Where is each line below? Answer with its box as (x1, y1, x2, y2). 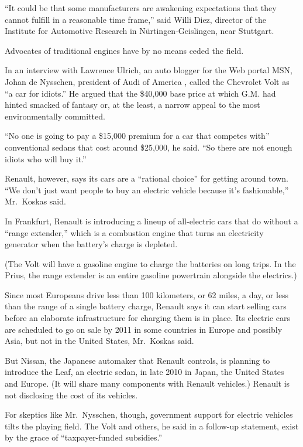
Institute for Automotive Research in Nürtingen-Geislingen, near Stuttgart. (5, 25, 274, 37)
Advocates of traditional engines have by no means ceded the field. (5, 44, 244, 56)
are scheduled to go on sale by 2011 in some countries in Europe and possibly (5, 323, 283, 335)
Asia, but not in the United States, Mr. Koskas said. (5, 335, 194, 347)
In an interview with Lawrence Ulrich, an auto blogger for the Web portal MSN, (5, 64, 293, 76)
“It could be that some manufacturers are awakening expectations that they (5, 2, 277, 13)
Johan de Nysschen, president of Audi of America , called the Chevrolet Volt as (5, 75, 290, 87)
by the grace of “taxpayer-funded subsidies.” (5, 431, 163, 443)
